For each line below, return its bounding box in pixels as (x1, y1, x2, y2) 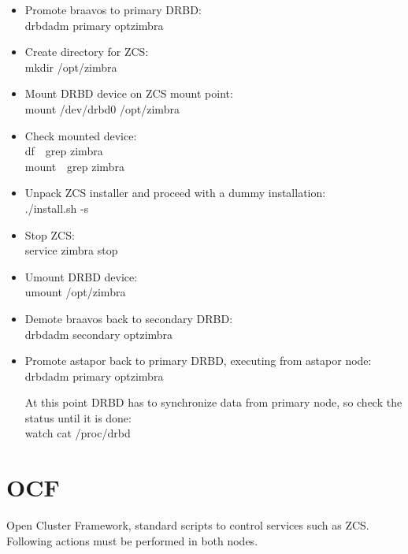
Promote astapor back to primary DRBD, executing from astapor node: (24, 352, 372, 369)
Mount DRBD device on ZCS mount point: (24, 85, 233, 102)
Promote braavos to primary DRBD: (24, 2, 202, 17)
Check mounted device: (24, 127, 137, 143)
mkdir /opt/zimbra (24, 58, 117, 75)
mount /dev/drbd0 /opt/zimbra (24, 100, 180, 117)
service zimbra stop (24, 242, 118, 258)
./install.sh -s (24, 199, 89, 216)
